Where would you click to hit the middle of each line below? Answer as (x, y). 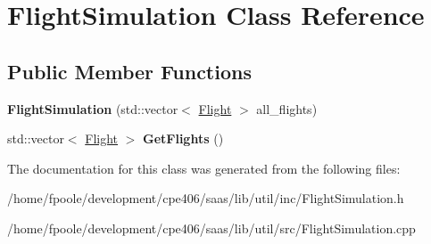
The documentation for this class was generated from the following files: (204, 168)
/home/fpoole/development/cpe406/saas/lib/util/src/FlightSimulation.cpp (211, 228)
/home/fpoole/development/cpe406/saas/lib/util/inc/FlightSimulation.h (206, 198)
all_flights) (287, 108)
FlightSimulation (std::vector (93, 108)
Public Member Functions (129, 71)
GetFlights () (183, 138)
